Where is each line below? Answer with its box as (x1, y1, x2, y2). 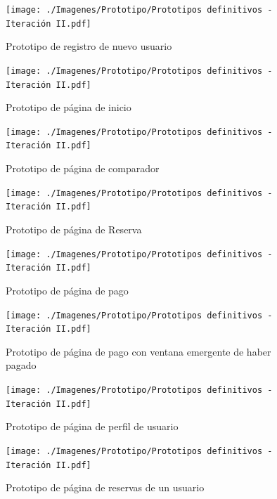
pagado (6, 358, 37, 372)
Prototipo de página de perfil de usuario (6, 419, 179, 434)
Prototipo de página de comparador (6, 161, 160, 176)
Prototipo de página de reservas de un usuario (6, 480, 205, 495)
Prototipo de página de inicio (6, 100, 131, 115)
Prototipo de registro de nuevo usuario (6, 39, 172, 53)
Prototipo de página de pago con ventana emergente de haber (6, 344, 271, 358)
